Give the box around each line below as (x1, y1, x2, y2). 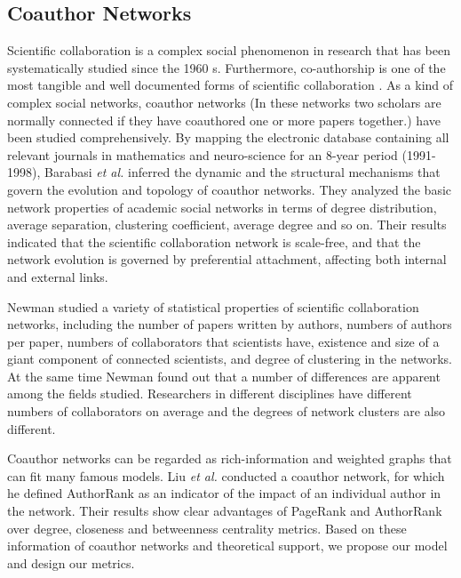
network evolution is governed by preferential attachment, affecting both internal (7, 250, 447, 269)
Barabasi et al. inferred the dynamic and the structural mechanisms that (44, 163, 441, 181)
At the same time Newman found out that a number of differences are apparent (7, 366, 441, 385)
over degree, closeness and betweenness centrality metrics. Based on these (7, 518, 407, 537)
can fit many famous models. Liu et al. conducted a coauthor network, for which (7, 466, 445, 485)
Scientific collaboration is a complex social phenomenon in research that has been (7, 41, 450, 60)
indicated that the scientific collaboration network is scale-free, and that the (7, 232, 421, 251)
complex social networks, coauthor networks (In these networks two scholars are (7, 92, 441, 111)
